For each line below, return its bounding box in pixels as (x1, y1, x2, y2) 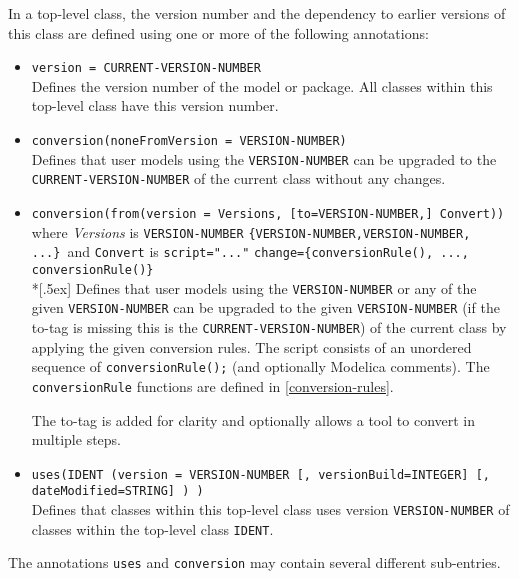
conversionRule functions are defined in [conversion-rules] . (31, 375, 394, 396)
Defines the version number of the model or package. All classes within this (31, 75, 493, 96)
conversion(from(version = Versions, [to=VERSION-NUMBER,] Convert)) (31, 207, 505, 221)
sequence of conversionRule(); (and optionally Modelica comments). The (31, 356, 490, 377)
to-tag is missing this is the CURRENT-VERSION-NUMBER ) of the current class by (31, 316, 507, 337)
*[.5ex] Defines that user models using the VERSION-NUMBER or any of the (31, 277, 477, 298)
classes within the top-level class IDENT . (31, 518, 274, 539)
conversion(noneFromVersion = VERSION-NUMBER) (31, 134, 347, 149)
